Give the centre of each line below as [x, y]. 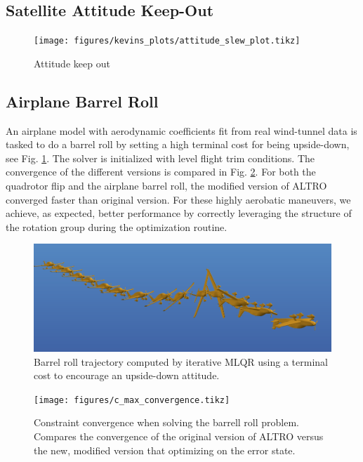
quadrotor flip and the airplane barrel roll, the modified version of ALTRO [166, 186]
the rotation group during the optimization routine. [117, 226]
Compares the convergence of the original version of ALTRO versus [179, 436]
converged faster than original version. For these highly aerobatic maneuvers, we [178, 199]
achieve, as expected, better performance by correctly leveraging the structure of [179, 213]
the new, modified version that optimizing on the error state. [165, 450]
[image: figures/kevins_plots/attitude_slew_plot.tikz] [167, 41]
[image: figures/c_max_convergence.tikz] [132, 400]
